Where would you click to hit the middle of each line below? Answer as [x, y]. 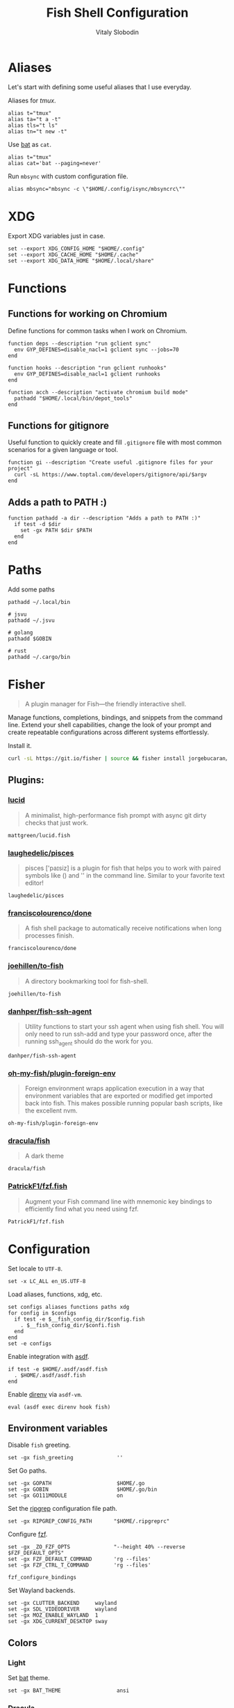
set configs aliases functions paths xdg [69, 1307]
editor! [34, 883]
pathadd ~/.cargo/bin [39, 657]
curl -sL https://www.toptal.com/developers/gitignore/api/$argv [111, 475]
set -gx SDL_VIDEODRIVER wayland [62, 1609]
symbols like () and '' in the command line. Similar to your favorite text [125, 875]
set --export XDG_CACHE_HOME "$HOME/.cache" [73, 255]
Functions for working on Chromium [87, 314]
